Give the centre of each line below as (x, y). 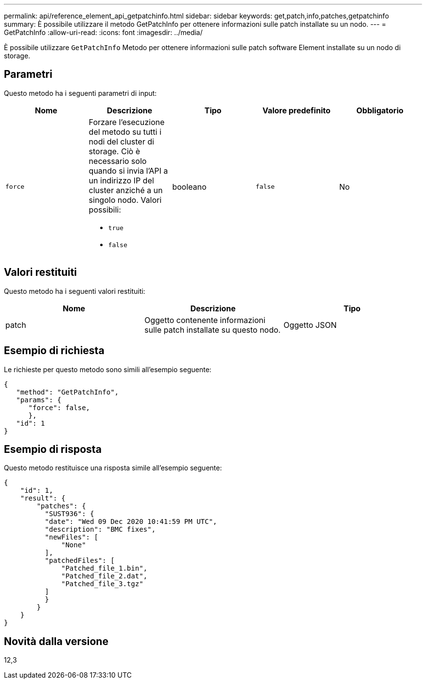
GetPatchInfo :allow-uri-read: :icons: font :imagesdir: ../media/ (103, 32)
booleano (189, 187)
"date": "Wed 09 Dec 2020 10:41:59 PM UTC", (131, 522)
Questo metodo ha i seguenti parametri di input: (80, 93)
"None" (74, 545)
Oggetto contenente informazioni (205, 320)
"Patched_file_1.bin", (105, 568)
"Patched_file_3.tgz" (102, 584)
